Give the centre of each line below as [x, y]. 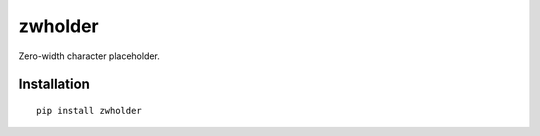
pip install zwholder [89, 110]
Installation [54, 84]
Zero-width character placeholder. [89, 56]
